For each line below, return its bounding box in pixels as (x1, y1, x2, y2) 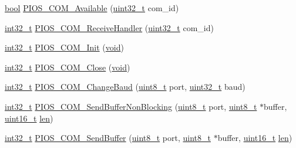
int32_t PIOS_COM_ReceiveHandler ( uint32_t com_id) (5, 21, 214, 33)
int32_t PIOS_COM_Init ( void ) (5, 41, 124, 53)
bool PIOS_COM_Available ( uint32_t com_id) (5, 2, 179, 14)
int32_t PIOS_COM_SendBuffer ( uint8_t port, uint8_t (5, 132, 211, 144)
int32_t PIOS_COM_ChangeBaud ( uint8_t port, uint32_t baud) (5, 80, 245, 93)
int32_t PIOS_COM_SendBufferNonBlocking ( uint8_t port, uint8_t (5, 100, 257, 112)
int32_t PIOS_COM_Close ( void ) (5, 60, 130, 73)
